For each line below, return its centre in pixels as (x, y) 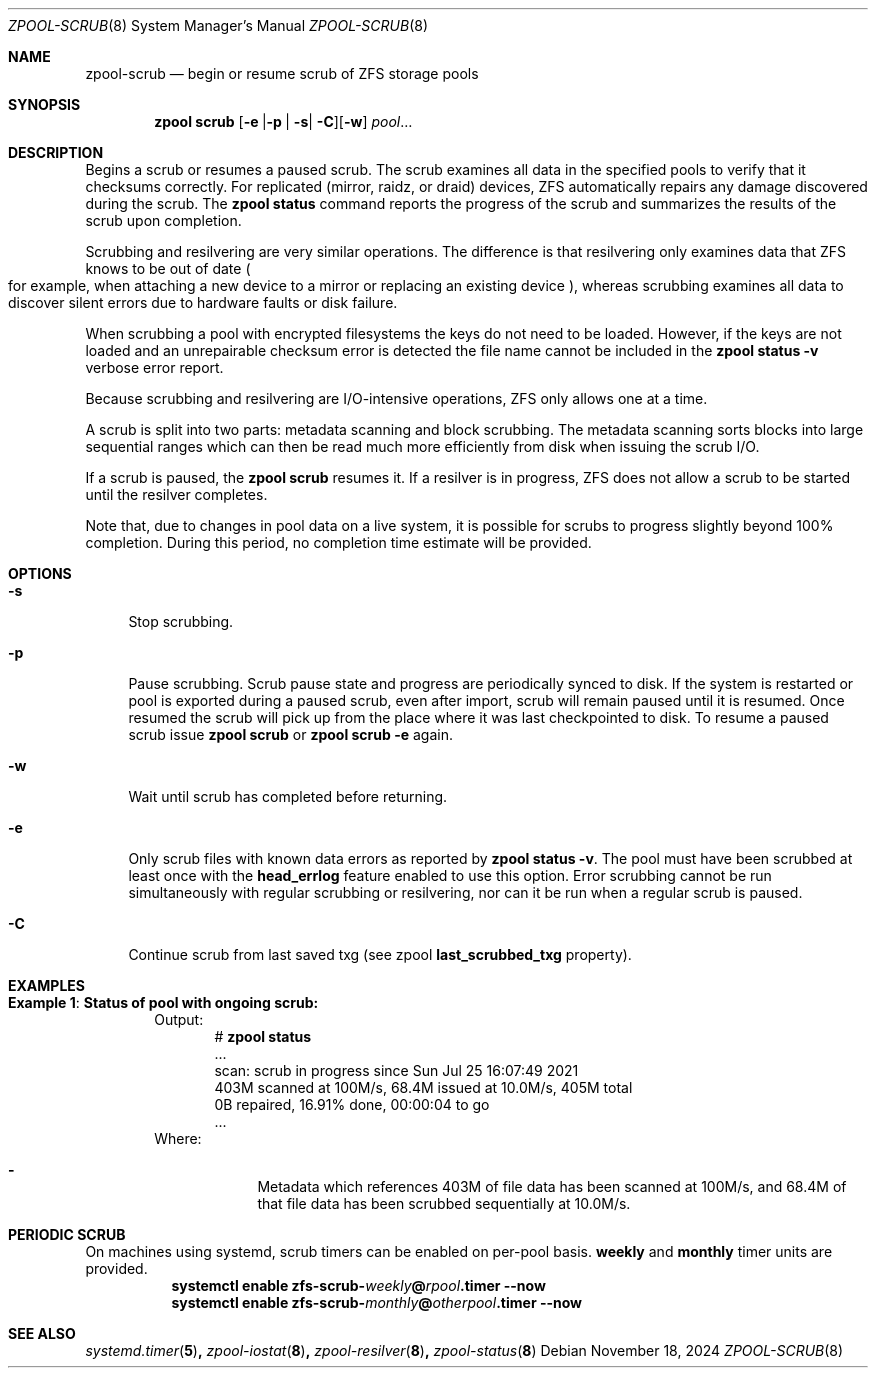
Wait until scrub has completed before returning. (288, 796)
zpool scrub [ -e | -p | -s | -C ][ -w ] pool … (283, 121)
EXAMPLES (46, 985)
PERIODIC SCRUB (67, 1234)
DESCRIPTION (56, 152)
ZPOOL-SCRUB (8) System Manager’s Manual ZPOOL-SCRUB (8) (218, 25)
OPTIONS (40, 573)
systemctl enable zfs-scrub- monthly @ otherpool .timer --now (377, 1302)
